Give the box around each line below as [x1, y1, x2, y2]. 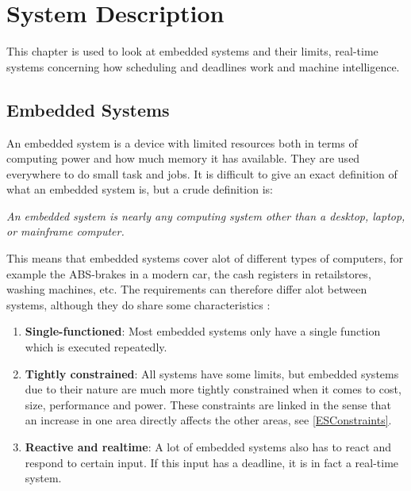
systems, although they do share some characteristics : [6, 296, 271, 313]
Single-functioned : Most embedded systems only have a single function [25, 323, 381, 339]
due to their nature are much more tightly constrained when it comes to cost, [25, 381, 401, 397]
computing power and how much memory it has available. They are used [6, 150, 360, 167]
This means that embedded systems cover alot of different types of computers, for [6, 250, 403, 267]
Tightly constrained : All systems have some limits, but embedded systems [25, 365, 399, 382]
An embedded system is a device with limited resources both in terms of [6, 134, 358, 151]
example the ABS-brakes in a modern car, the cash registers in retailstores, [6, 265, 371, 282]
